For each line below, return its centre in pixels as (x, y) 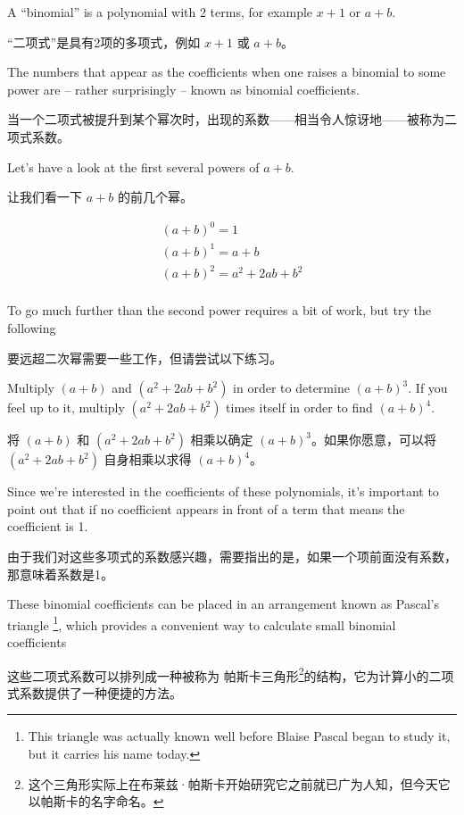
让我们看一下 (45, 197)
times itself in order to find (299, 407)
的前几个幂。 (155, 197)
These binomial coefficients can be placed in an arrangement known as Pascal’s (223, 604)
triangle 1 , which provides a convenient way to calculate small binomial (202, 623)
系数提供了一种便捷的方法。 (100, 692)
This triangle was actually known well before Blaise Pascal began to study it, (239, 736)
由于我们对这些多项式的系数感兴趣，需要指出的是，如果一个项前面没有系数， (232, 556)
